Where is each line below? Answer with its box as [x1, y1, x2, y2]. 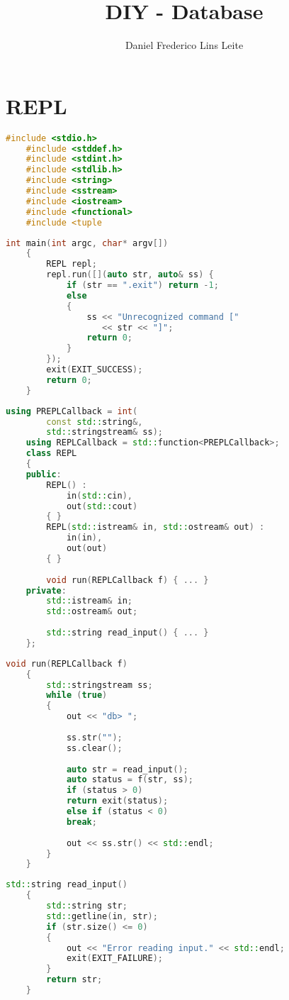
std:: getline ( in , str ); [46, 911, 158, 921]
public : [25, 469, 62, 479]
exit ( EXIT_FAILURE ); [66, 953, 163, 964]
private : [25, 585, 67, 596]
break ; [66, 816, 97, 827]
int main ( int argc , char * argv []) [6, 238, 169, 248]
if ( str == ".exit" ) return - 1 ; [66, 280, 219, 291]
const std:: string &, [46, 416, 143, 427]
